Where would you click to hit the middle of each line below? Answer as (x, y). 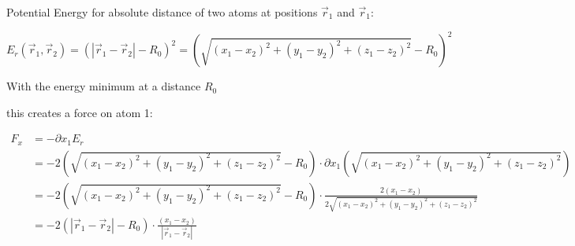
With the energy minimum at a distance (104, 86)
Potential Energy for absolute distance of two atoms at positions (162, 12)
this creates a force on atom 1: (80, 112)
